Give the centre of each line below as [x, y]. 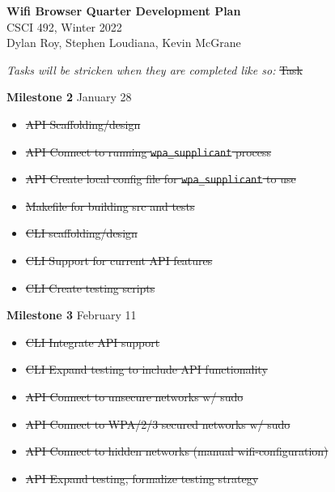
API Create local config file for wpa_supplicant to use [161, 179]
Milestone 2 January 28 [69, 97]
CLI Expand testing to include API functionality [146, 369]
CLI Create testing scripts [90, 287]
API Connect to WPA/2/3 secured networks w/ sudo [158, 424]
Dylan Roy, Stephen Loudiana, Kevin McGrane [124, 43]
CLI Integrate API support [93, 342]
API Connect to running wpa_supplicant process [148, 151]
